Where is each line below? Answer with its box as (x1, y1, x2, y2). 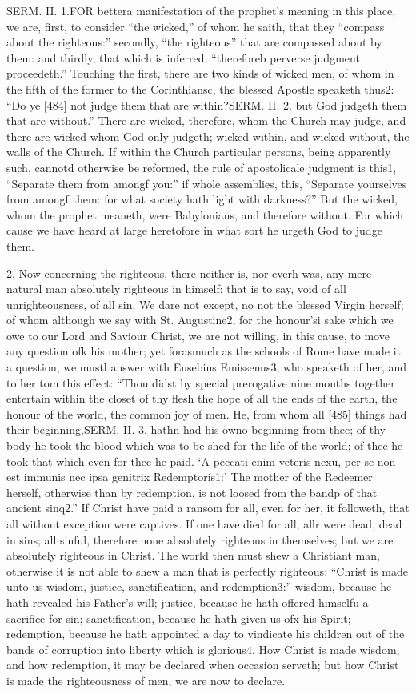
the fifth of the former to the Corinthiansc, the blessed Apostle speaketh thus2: (6, 80, 394, 97)
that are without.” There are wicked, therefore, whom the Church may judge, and (6, 112, 406, 129)
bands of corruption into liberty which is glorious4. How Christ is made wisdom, (6, 640, 400, 657)
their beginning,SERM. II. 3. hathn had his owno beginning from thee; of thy (6, 421, 386, 438)
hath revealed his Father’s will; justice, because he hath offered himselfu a (6, 593, 369, 610)
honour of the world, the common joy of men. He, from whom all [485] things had (6, 405, 407, 422)
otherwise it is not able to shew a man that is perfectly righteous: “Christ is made (6, 562, 408, 579)
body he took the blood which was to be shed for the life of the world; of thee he (6, 437, 403, 454)
